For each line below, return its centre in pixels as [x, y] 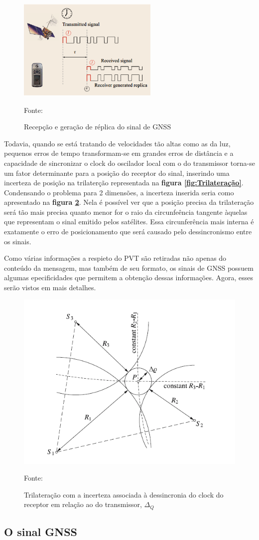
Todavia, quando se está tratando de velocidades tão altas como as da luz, [117, 143]
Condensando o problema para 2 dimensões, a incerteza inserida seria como [119, 192]
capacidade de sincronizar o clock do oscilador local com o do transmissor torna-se [129, 163]
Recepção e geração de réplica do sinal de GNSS [98, 127]
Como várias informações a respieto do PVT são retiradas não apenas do [115, 258]
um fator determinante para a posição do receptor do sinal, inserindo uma [117, 173]
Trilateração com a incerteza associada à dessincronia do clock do [124, 494]
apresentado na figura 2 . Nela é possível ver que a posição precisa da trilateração [129, 202]
